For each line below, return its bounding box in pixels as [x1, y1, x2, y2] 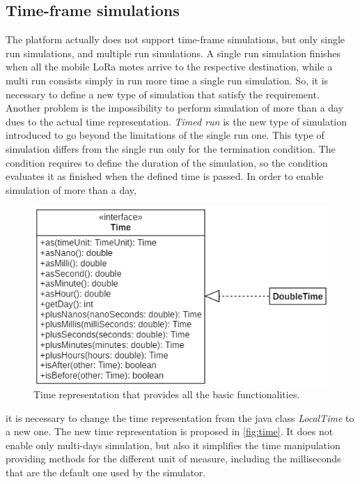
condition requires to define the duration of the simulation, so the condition [6, 155, 328, 169]
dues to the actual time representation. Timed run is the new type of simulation [6, 114, 347, 128]
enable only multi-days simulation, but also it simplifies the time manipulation [6, 437, 341, 452]
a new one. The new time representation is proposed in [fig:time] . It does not [6, 424, 334, 439]
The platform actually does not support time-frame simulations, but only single [6, 32, 345, 47]
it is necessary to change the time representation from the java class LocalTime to [6, 410, 354, 425]
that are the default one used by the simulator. [6, 465, 206, 480]
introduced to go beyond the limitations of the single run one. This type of [6, 128, 324, 142]
